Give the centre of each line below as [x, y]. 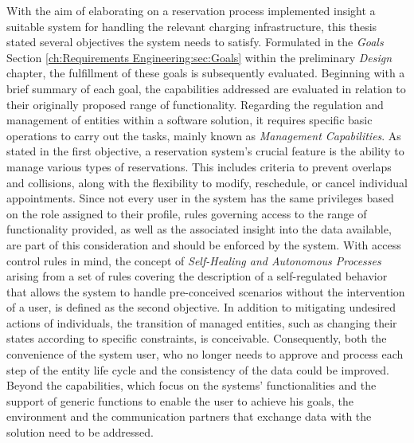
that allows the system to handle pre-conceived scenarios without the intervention [206, 291]
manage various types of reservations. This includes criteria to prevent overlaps [199, 166]
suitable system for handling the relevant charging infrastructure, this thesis [192, 26]
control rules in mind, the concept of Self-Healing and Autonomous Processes [194, 260]
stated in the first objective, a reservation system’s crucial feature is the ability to [205, 151]
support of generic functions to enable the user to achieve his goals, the [180, 400]
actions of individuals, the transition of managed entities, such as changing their [202, 322]
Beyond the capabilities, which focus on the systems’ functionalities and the [191, 385]
